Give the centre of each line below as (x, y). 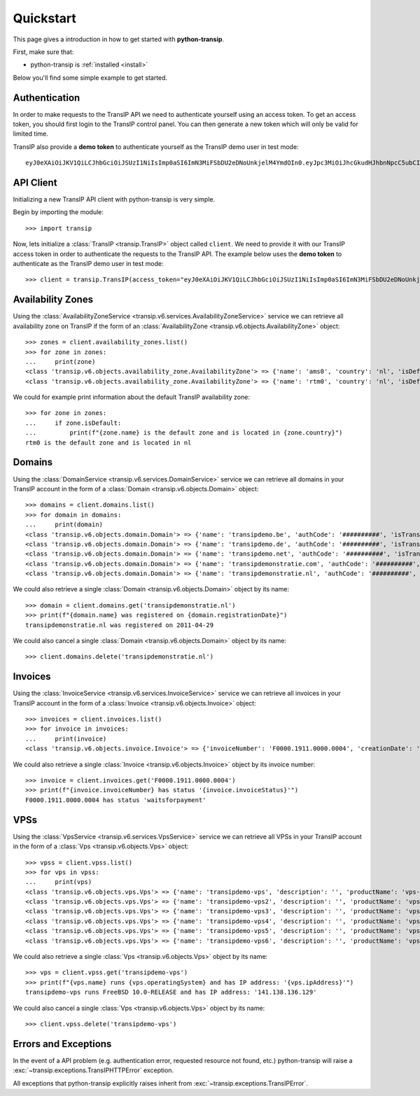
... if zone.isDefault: (73, 423)
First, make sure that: (43, 52)
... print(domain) (64, 525)
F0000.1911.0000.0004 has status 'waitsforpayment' (116, 800)
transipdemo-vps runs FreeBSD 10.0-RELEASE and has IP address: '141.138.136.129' (171, 992)
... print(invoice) (66, 739)
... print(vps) (59, 882)
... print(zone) (61, 361)
